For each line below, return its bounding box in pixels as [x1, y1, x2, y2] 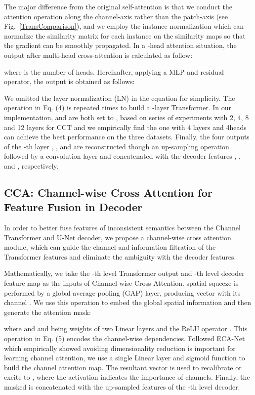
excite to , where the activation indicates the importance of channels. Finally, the [4, 372, 250, 382]
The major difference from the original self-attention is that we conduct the [4, 1, 232, 11]
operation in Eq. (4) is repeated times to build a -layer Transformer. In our [4, 102, 231, 113]
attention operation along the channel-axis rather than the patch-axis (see [4, 11, 228, 21]
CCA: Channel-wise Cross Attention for [4, 184, 212, 200]
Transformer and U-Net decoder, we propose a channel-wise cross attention [4, 232, 231, 242]
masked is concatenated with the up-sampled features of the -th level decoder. [4, 382, 240, 392]
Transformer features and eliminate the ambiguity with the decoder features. [4, 251, 236, 262]
